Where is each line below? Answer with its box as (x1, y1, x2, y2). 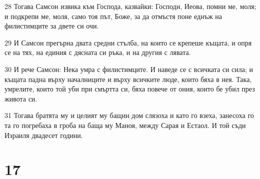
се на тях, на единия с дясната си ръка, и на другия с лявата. (4, 47, 191, 57)
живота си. (4, 93, 37, 103)
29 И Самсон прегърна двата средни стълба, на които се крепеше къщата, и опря (4, 37, 252, 47)
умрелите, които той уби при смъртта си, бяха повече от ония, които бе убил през (4, 83, 255, 94)
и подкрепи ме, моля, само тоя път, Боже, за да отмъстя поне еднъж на (4, 10, 222, 21)
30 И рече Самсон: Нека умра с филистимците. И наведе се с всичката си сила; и (4, 63, 253, 74)
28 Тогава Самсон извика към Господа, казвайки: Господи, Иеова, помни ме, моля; (4, 1, 256, 11)
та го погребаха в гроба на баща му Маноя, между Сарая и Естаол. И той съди (4, 119, 246, 130)
